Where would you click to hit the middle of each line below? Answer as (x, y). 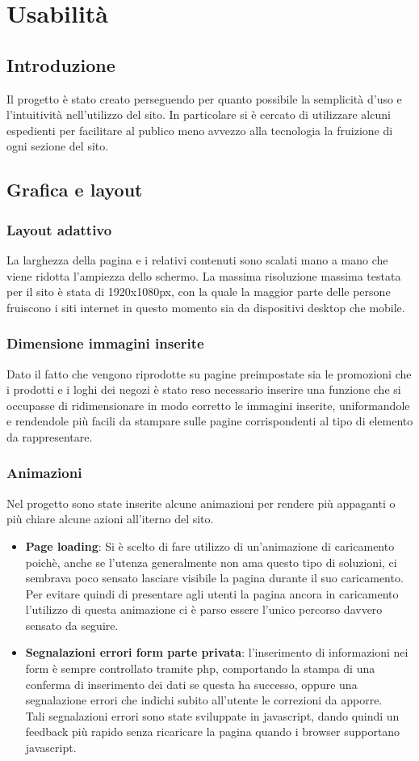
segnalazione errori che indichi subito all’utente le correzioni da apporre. (204, 700)
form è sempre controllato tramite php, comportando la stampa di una (200, 668)
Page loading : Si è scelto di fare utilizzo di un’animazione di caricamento (210, 545)
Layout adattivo (59, 229)
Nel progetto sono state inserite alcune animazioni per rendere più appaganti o (201, 503)
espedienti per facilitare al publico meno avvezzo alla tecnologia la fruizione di (200, 130)
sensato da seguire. (72, 625)
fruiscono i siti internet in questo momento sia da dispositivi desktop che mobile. (206, 307)
